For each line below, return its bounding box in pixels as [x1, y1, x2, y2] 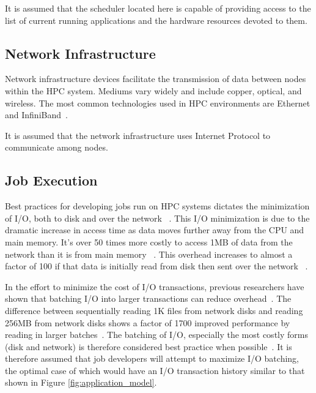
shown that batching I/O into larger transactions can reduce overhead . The [5, 292, 292, 305]
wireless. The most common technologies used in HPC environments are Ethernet [5, 96, 310, 109]
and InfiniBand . [5, 108, 68, 121]
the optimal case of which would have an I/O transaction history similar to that [5, 364, 305, 376]
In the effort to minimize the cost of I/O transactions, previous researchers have [5, 280, 304, 293]
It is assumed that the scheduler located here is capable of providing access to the [5, 2, 311, 14]
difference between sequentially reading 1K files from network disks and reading [5, 304, 303, 316]
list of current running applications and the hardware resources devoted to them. [5, 13, 307, 26]
